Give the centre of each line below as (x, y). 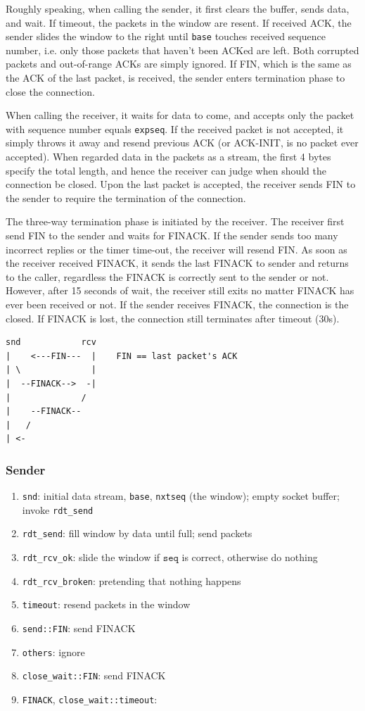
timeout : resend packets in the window (106, 604)
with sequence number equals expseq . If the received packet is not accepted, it (175, 128)
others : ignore (53, 652)
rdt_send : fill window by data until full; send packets (137, 533)
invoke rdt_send (58, 509)
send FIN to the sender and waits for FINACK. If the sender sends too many (172, 235)
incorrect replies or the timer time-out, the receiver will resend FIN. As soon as (177, 249)
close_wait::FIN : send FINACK (94, 675)
